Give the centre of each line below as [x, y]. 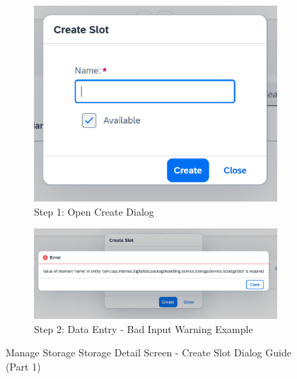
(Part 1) [23, 366]
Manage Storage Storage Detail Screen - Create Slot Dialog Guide [148, 352]
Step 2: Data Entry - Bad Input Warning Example [144, 328]
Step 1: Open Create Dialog [94, 211]
